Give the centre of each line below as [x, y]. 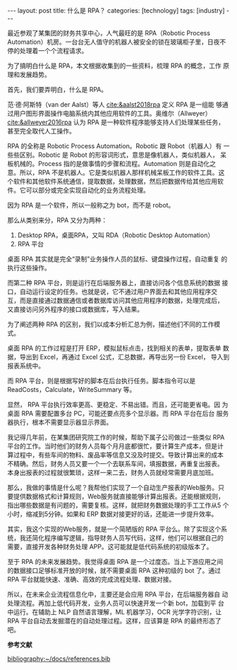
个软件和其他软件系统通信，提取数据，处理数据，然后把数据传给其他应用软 [115, 181]
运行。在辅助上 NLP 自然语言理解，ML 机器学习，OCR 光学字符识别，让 [117, 612]
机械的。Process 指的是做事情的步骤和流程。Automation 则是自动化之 [115, 163]
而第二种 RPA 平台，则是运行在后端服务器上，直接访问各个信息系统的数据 [114, 283]
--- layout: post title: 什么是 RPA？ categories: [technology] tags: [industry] [116, 11]
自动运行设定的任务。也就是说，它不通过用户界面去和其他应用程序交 [118, 292]
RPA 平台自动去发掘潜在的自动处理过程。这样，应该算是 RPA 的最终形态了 [114, 621]
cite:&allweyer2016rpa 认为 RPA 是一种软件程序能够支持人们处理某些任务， [116, 122]
